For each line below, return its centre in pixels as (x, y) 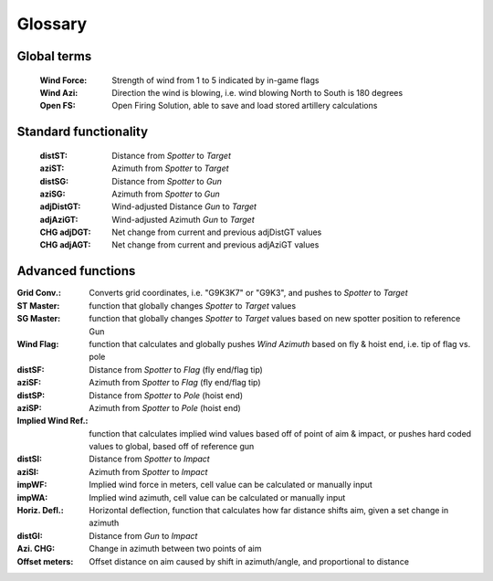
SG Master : (39, 319)
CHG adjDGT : (65, 232)
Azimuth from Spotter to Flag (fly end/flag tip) (175, 383)
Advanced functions (76, 271)
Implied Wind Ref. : (52, 421)
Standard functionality (83, 132)
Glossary (52, 24)
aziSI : (28, 471)
